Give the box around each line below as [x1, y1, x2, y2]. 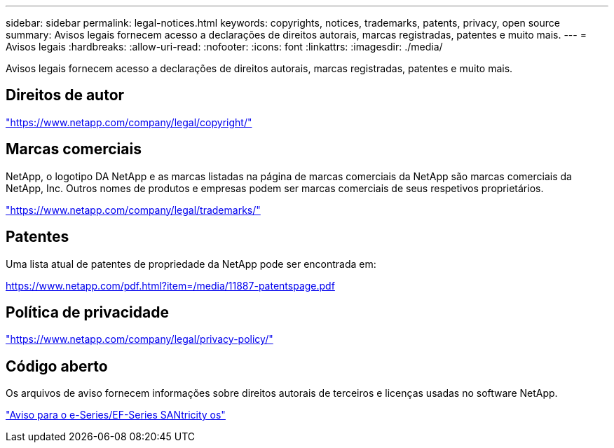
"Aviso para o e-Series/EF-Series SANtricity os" [6, 409, 226, 421]
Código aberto [6, 357, 108, 375]
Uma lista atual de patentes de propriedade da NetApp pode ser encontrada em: [6, 257, 376, 270]
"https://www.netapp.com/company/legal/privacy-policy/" [6, 333, 273, 346]
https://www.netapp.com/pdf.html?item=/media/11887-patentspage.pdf [6, 279, 335, 292]
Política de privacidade [6, 303, 169, 321]
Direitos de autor [6, 86, 125, 104]
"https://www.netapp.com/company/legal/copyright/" [6, 116, 252, 128]
